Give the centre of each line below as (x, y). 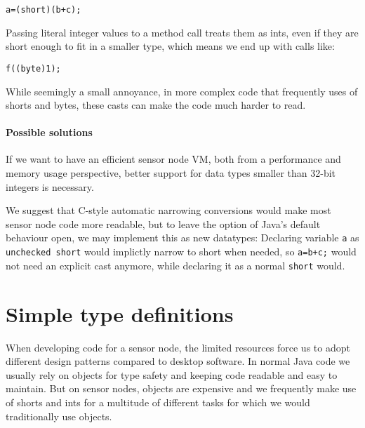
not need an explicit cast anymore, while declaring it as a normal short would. (175, 265)
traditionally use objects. (59, 416)
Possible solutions (49, 132)
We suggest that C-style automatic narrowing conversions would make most (168, 210)
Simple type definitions (120, 313)
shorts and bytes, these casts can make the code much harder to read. (156, 105)
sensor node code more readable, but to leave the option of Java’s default (163, 223)
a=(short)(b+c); (44, 10)
